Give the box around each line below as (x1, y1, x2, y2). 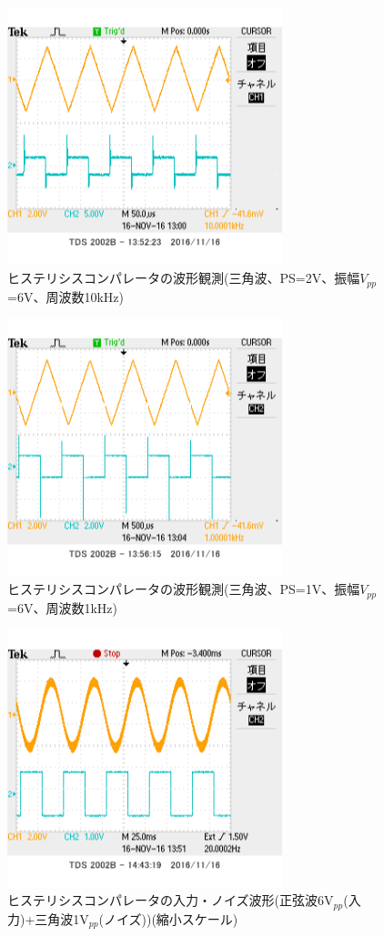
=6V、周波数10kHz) (7, 287, 124, 306)
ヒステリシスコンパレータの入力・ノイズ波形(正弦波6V (7, 891, 334, 910)
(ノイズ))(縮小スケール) (98, 909, 238, 928)
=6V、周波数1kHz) (7, 598, 117, 617)
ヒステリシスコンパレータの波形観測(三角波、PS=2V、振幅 (7, 268, 360, 287)
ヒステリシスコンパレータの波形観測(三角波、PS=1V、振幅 (7, 579, 360, 599)
